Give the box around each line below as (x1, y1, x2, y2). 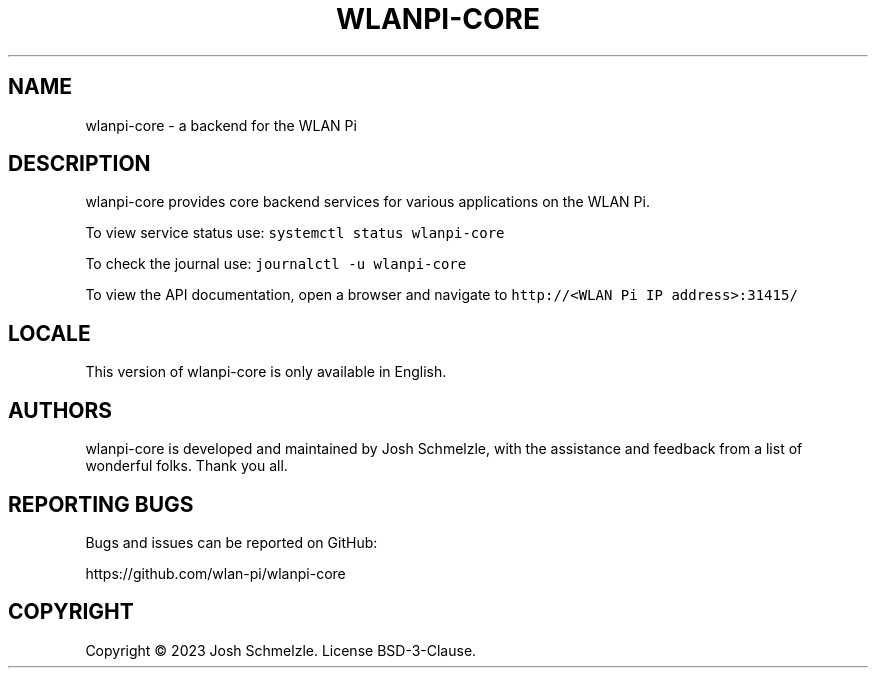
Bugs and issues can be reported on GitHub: (85, 533, 378, 551)
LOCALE (8, 320, 91, 346)
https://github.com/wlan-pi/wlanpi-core (85, 564, 346, 582)
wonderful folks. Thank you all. (85, 457, 288, 475)
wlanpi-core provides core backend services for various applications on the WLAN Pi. (85, 193, 650, 211)
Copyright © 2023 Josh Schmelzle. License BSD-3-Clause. (85, 641, 477, 659)
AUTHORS (8, 397, 113, 423)
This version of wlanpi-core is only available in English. (85, 363, 447, 381)
